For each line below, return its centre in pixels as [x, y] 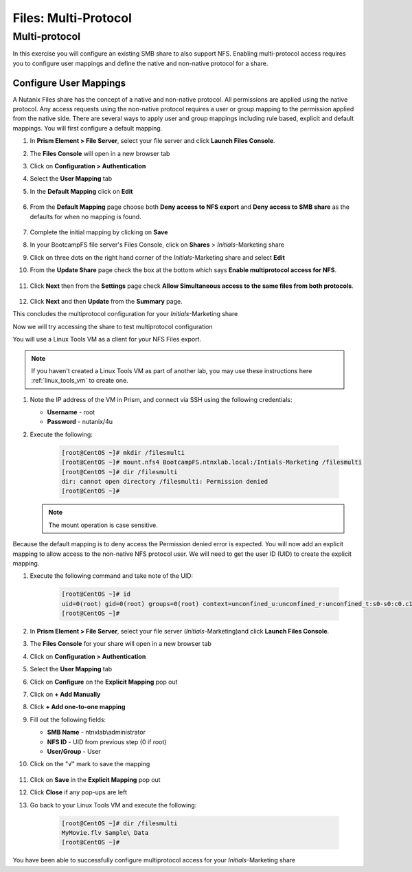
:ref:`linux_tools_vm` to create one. [80, 381]
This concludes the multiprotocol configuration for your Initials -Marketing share [125, 314]
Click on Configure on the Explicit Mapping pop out [104, 682]
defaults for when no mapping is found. [85, 216]
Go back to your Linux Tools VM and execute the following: [113, 805]
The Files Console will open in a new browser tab [100, 153]
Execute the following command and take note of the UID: [112, 576]
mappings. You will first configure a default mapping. [88, 128]
